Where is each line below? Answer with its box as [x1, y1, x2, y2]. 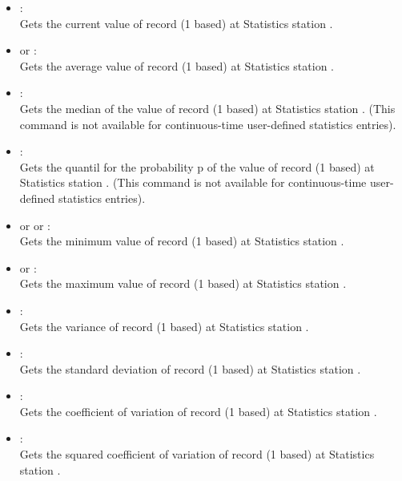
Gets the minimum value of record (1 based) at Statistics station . [19, 232, 344, 249]
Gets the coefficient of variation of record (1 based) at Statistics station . [19, 402, 377, 419]
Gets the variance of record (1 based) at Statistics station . [19, 317, 309, 334]
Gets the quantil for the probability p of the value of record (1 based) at [19, 158, 375, 175]
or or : [19, 216, 50, 233]
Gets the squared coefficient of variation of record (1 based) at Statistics [19, 446, 375, 463]
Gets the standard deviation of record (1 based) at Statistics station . [19, 360, 361, 377]
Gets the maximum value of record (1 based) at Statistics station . [19, 275, 347, 292]
